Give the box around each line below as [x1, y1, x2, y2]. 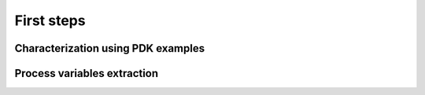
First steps [14, 12, 86, 29]
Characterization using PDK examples [14, 42, 205, 55]
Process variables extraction [14, 67, 159, 80]
